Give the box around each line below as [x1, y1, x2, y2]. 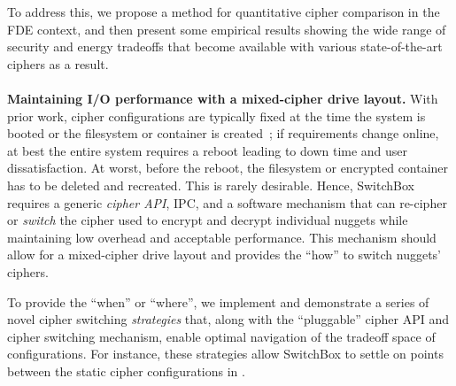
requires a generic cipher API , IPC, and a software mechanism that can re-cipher [7, 193, 447, 212]
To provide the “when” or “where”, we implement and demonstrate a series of [7, 292, 429, 311]
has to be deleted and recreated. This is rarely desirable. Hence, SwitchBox [7, 175, 414, 194]
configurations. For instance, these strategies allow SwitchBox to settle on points [7, 344, 444, 363]
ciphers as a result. [7, 54, 109, 73]
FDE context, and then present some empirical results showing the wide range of [7, 19, 446, 38]
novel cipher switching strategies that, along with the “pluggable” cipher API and [7, 310, 449, 328]
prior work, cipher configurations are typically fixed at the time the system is [7, 106, 426, 125]
